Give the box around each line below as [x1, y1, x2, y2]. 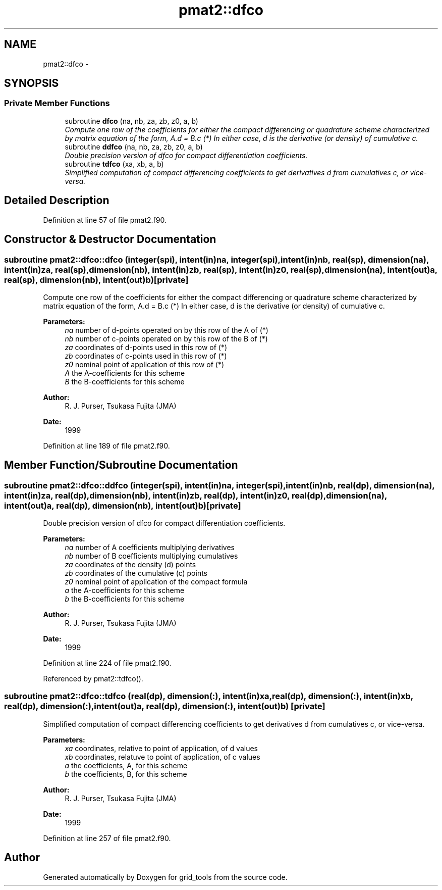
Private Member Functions [4, 98, 110, 109]
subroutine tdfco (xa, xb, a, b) [65, 159, 164, 168]
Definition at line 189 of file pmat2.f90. [43, 441, 170, 450]
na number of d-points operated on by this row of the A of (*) [65, 325, 268, 334]
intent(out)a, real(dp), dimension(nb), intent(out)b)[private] [4, 500, 241, 511]
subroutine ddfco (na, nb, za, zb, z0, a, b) [65, 142, 203, 151]
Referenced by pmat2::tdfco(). [43, 674, 143, 683]
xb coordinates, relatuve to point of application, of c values [65, 752, 260, 761]
